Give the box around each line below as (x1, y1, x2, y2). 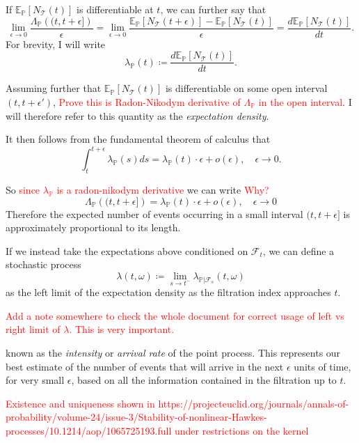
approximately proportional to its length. (6, 220, 181, 235)
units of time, (294, 359, 351, 373)
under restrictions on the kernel (174, 423, 309, 437)
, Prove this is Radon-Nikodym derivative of (53, 94, 241, 109)
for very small (6, 373, 65, 387)
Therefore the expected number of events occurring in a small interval (6, 206, 303, 221)
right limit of (6, 322, 61, 336)
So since (6, 182, 40, 196)
